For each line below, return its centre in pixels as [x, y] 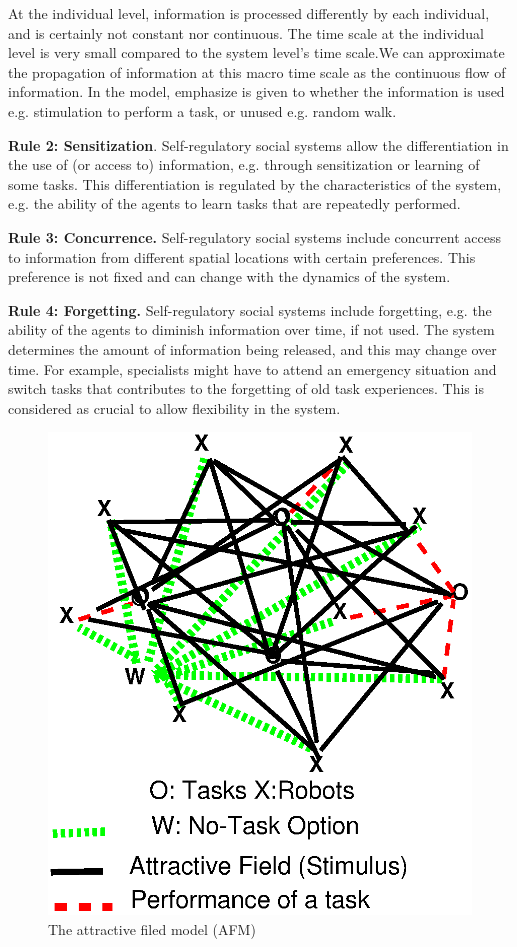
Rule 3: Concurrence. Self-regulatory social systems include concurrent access [254, 236]
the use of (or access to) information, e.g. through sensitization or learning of [244, 164]
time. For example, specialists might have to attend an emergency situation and [252, 368]
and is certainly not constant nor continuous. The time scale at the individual [246, 32]
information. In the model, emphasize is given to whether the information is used [256, 91]
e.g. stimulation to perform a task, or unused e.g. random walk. [202, 110]
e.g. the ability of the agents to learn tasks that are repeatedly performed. [234, 203]
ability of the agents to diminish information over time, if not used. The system [251, 329]
